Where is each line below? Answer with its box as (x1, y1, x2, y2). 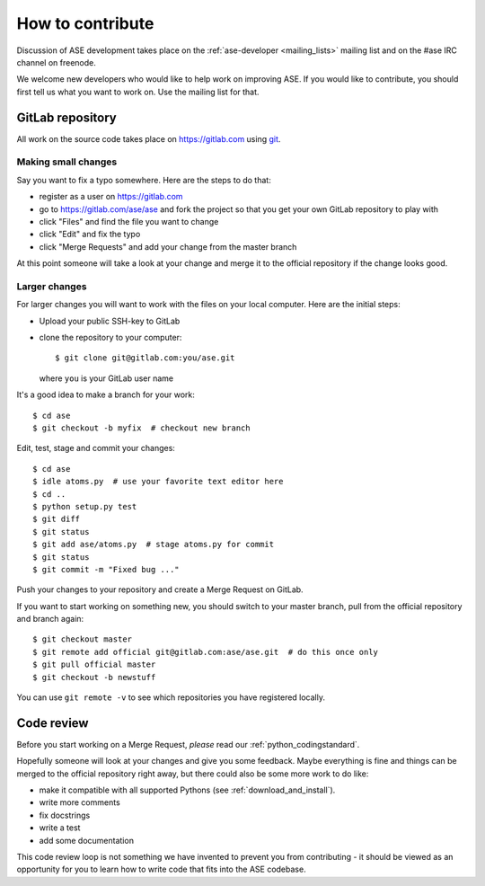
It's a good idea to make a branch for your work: (16, 389, 195, 400)
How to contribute (16, 13, 154, 33)
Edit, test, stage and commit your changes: (16, 443, 175, 454)
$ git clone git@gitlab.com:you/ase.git (55, 353, 235, 363)
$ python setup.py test (32, 501, 137, 511)
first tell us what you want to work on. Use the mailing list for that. (16, 86, 260, 97)
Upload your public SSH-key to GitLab (39, 315, 181, 326)
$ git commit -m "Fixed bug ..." (32, 564, 180, 574)
